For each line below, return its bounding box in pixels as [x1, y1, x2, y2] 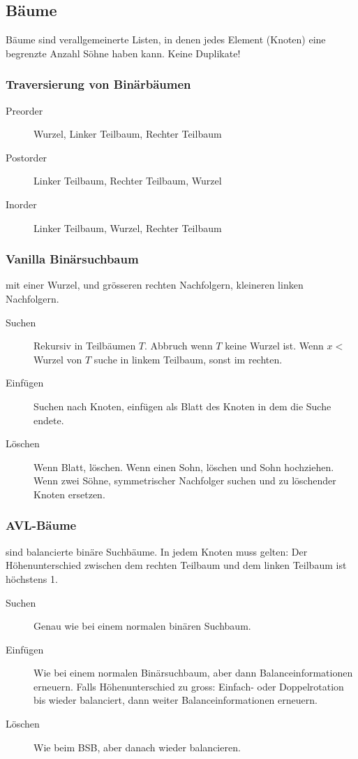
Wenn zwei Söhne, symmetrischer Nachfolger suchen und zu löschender [33, 473, 336, 488]
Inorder [6, 196, 37, 211]
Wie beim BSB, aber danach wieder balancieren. [33, 739, 241, 754]
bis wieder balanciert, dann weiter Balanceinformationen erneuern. [33, 693, 318, 707]
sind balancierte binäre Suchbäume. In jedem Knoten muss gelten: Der [6, 544, 308, 558]
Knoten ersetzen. [33, 486, 105, 501]
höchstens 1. [6, 571, 58, 586]
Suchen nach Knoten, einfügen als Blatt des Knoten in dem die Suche [33, 398, 331, 413]
